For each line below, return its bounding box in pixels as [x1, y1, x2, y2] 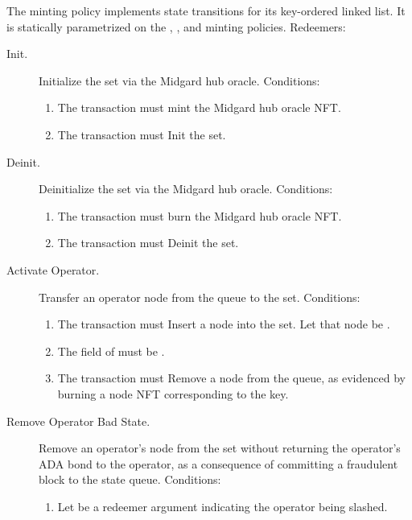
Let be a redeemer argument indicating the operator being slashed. [57, 497, 388, 514]
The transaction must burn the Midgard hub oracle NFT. [57, 207, 342, 224]
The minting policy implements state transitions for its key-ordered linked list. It [6, 2, 406, 19]
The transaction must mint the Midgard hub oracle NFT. [57, 99, 341, 116]
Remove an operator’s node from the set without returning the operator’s [39, 440, 401, 456]
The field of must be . [57, 342, 165, 359]
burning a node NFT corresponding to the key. [57, 385, 289, 402]
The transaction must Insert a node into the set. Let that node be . [57, 316, 390, 332]
